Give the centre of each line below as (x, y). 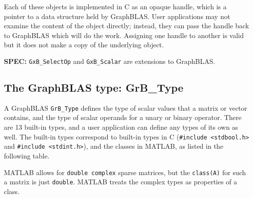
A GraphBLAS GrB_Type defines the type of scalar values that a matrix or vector (126, 108)
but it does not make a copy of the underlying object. (84, 45)
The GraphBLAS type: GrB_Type (94, 88)
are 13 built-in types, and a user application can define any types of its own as (121, 127)
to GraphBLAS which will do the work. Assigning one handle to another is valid (124, 35)
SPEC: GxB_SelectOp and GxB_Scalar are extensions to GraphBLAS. (110, 61)
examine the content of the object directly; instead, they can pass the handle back (126, 26)
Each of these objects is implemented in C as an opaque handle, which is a (115, 6)
